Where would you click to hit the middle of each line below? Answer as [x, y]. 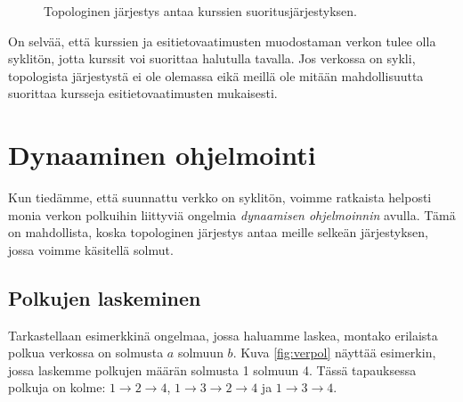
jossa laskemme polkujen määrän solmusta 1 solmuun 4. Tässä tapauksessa [212, 369]
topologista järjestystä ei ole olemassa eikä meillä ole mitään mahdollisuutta [216, 75]
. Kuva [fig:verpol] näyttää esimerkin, [334, 353]
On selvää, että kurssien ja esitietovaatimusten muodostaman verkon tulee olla [222, 41]
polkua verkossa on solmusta [86, 353]
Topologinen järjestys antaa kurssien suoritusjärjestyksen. [200, 11]
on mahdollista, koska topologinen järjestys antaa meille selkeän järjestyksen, [218, 232]
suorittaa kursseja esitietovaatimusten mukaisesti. [143, 93]
